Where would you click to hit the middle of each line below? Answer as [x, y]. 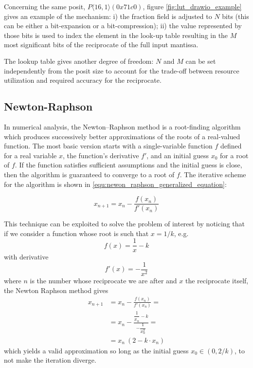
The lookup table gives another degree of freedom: [79, 61]
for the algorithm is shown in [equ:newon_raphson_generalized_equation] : [115, 184]
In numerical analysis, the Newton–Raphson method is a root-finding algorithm [122, 126]
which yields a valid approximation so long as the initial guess [96, 350]
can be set [201, 61]
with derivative [26, 257]
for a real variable [30, 155]
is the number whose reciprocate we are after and [103, 281]
